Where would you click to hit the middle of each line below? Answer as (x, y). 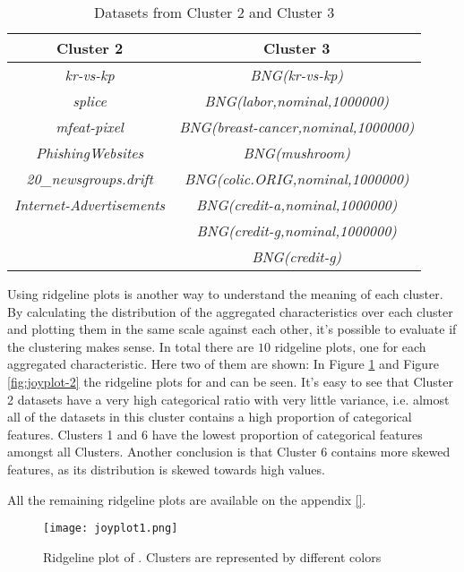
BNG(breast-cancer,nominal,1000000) (297, 127)
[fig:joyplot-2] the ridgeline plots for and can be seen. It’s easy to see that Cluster (230, 381)
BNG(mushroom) (296, 153)
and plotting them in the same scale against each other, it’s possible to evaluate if (232, 329)
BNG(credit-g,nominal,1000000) (296, 231)
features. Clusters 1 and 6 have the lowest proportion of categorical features (215, 434)
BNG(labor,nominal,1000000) (297, 101)
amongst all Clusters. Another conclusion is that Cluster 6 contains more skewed (229, 452)
